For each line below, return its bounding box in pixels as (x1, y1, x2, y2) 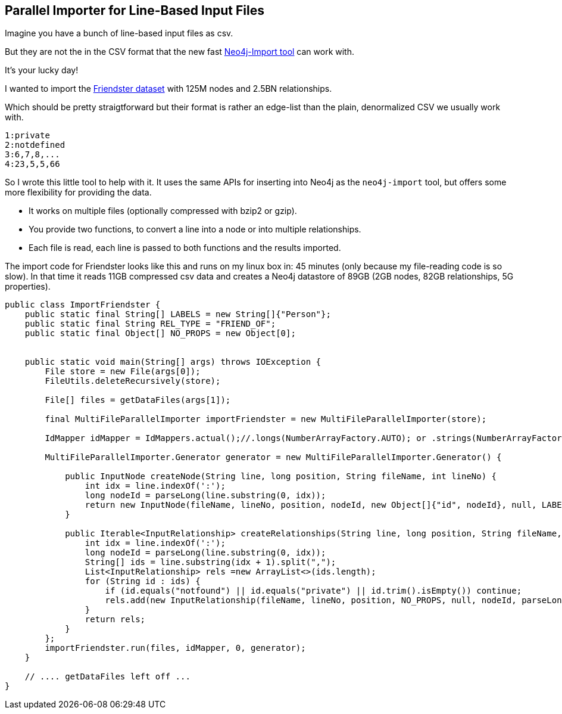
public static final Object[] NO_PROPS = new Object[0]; (24, 328, 296, 339)
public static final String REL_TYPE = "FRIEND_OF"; (24, 319, 276, 329)
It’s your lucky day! (5, 65, 79, 76)
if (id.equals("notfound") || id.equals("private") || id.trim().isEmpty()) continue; (105, 586, 522, 596)
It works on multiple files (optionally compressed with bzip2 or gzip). (29, 206, 297, 216)
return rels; (85, 614, 146, 625)
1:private (5, 131, 50, 141)
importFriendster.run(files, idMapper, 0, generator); (45, 643, 306, 653)
